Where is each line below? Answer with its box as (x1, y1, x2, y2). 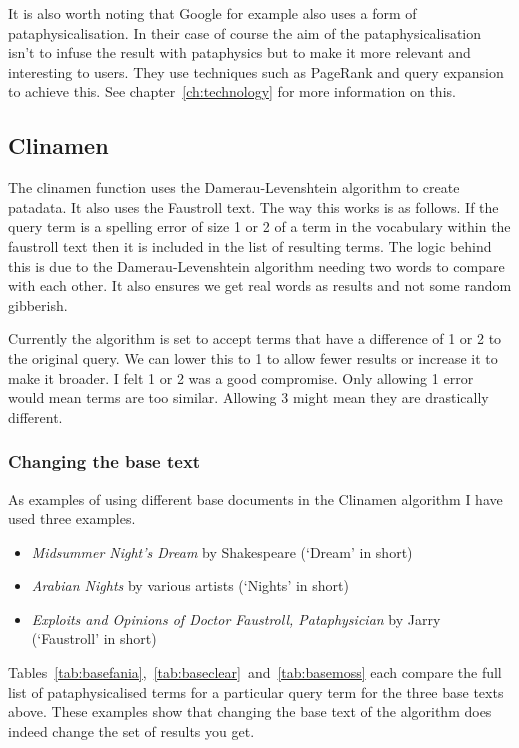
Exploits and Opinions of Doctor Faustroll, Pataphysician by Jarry (31, 608, 441, 629)
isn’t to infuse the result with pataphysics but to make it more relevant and (8, 42, 471, 63)
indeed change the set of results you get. (8, 720, 255, 741)
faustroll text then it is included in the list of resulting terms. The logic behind (8, 235, 492, 256)
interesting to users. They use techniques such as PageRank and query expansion (8, 61, 504, 82)
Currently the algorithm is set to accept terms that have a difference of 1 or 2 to (8, 328, 502, 349)
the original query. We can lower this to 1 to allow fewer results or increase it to (8, 347, 498, 368)
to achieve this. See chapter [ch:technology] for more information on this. (8, 81, 456, 102)
